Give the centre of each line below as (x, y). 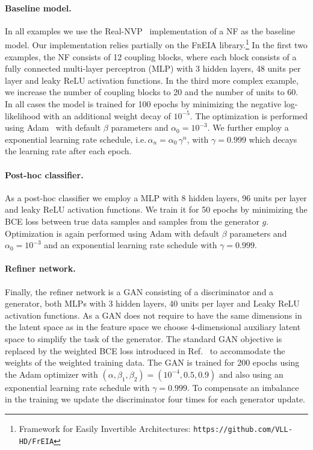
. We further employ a (248, 127)
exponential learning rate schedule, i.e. (76, 139)
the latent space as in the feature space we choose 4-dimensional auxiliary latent (153, 327)
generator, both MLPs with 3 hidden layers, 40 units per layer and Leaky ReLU (152, 303)
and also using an (251, 374)
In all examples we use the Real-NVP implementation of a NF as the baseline (150, 30)
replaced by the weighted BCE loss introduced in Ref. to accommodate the (145, 350)
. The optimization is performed (249, 115)
